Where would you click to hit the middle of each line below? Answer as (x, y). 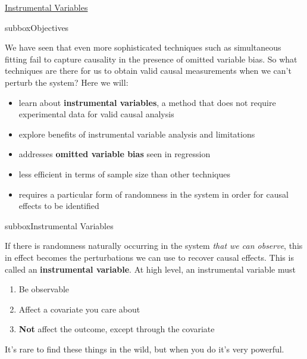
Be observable (44, 289)
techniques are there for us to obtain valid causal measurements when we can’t (148, 71)
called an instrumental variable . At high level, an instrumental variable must (150, 269)
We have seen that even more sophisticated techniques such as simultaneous (143, 47)
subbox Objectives (37, 27)
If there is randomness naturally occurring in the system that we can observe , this (154, 246)
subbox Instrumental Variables (59, 225)
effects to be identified (59, 206)
